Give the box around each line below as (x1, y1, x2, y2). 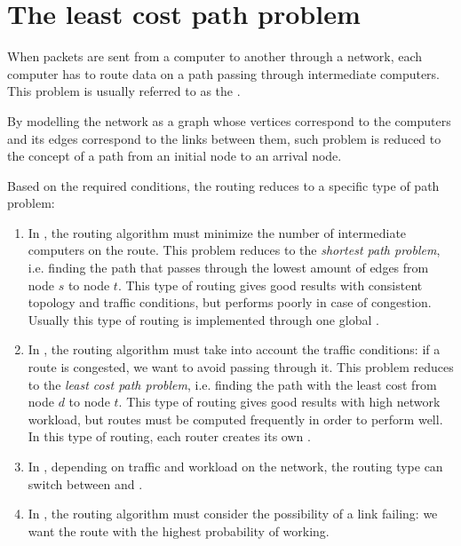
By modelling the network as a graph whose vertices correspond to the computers (7, 111, 451, 130)
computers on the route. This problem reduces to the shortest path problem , (28, 241, 441, 259)
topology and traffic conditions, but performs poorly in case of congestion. (28, 293, 432, 312)
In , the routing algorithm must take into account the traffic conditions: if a (28, 340, 441, 359)
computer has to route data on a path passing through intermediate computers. (7, 64, 441, 83)
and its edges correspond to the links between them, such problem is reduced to (7, 129, 441, 147)
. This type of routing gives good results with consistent (117, 275, 423, 294)
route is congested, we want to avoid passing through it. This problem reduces (28, 358, 454, 376)
